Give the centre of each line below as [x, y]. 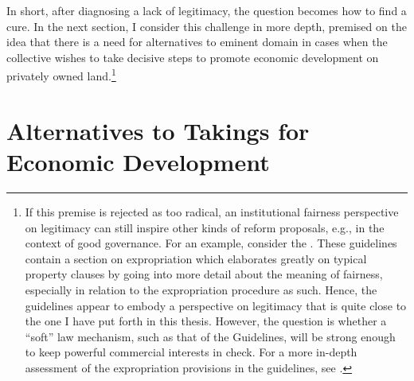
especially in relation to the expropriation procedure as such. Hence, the [201, 289]
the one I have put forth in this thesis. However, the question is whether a [206, 321]
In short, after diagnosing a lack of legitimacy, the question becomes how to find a [207, 10]
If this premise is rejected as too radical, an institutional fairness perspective [212, 211]
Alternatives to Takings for [158, 130]
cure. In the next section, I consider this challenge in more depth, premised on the [207, 26]
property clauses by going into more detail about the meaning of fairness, [204, 274]
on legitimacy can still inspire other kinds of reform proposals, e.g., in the [205, 227]
